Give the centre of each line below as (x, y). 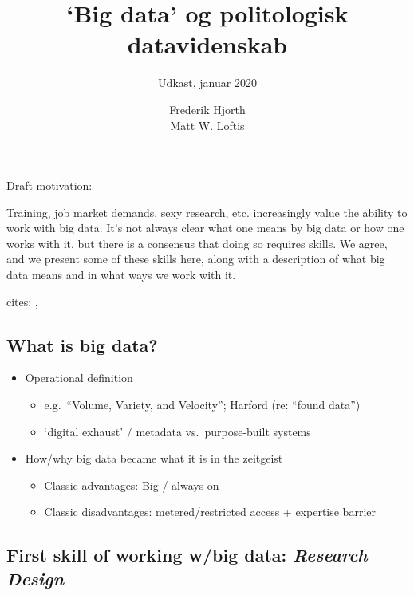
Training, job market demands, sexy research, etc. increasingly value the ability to (207, 212)
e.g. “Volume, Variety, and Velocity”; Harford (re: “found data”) (202, 405)
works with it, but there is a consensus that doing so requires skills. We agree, (197, 243)
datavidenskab (207, 44)
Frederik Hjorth (207, 109)
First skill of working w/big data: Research (187, 555)
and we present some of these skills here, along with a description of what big (196, 259)
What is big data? (82, 344)
